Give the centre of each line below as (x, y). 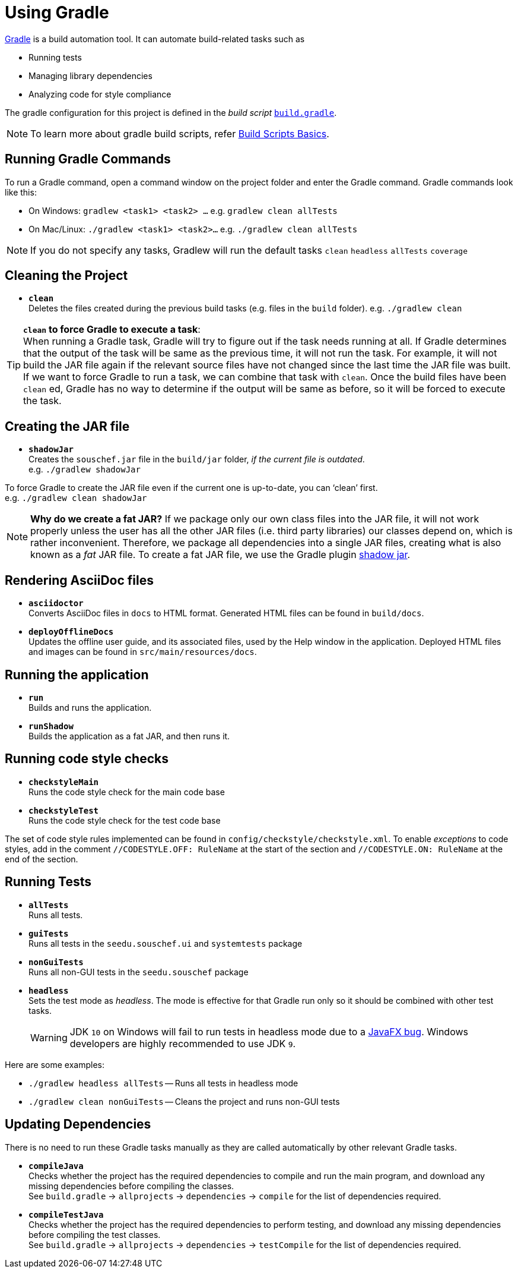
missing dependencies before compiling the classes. (131, 1186)
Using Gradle (57, 12)
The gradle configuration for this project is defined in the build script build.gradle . (171, 112)
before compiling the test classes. (95, 1234)
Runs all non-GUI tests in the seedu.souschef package (139, 972)
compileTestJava (66, 1214)
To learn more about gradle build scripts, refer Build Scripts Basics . (180, 133)
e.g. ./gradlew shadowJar (85, 470)
